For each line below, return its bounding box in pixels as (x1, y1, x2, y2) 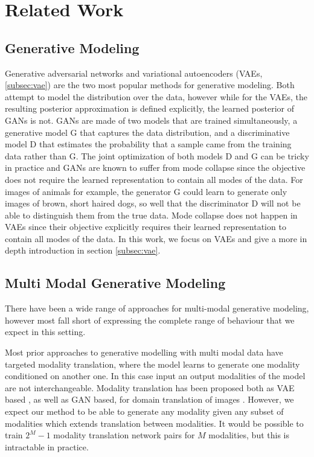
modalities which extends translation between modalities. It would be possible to (5, 417, 304, 429)
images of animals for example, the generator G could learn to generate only (5, 185, 287, 197)
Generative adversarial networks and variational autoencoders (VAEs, (5, 66, 263, 79)
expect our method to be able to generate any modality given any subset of (5, 405, 284, 418)
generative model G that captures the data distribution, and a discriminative (5, 126, 290, 138)
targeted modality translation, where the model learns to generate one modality (5, 357, 300, 370)
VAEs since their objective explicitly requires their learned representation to (5, 220, 286, 233)
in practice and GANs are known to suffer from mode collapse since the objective (5, 161, 306, 174)
